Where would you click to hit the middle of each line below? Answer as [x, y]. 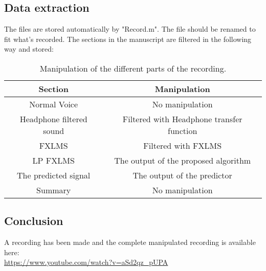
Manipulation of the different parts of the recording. [133, 68]
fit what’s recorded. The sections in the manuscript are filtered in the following [128, 39]
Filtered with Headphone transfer [182, 119]
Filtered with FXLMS [183, 145]
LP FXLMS [53, 160]
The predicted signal [54, 175]
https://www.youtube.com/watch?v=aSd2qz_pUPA [86, 262]
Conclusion [34, 221]
